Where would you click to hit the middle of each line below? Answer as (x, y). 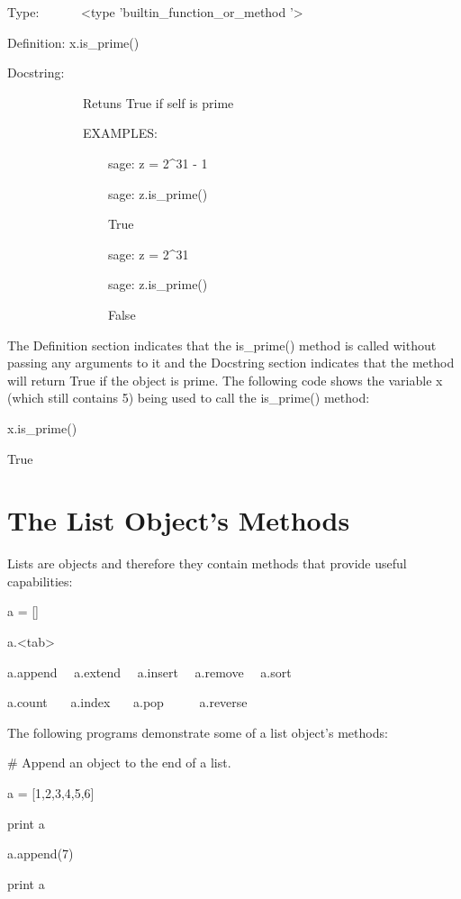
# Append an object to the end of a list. (119, 763)
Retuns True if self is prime (158, 102)
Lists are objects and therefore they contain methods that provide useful (207, 563)
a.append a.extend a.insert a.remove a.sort (149, 672)
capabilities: (40, 581)
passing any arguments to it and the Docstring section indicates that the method (231, 363)
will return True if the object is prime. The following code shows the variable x (225, 380)
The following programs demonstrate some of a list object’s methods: (198, 732)
